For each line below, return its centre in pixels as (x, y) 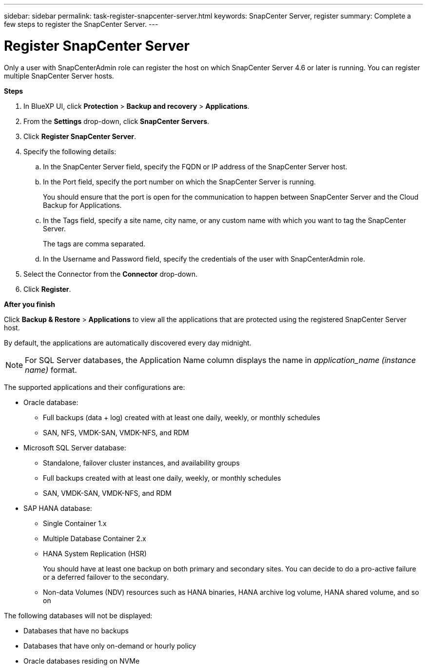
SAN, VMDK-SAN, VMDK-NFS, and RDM (107, 493)
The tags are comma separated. (94, 243)
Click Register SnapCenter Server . (80, 136)
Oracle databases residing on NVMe (82, 661)
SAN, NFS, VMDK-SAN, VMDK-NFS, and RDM (116, 432)
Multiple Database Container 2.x (95, 538)
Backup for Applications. (82, 205)
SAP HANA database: (58, 508)
